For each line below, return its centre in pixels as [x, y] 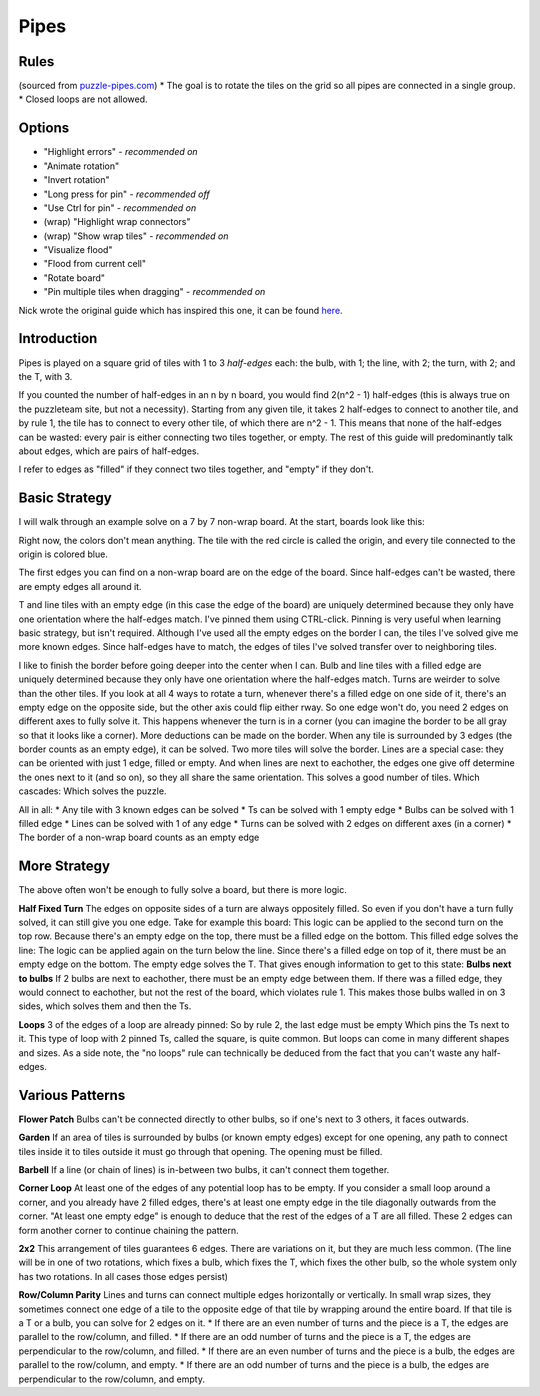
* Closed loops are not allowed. [83, 99]
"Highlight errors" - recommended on [121, 152]
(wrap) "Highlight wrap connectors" [117, 222]
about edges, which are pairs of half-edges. [109, 451]
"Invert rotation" [76, 180]
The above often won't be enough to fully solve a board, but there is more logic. [182, 890]
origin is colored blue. [63, 554]
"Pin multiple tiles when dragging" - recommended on [154, 292]
